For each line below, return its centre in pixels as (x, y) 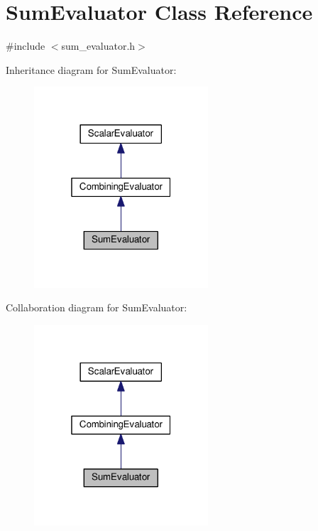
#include (26, 46)
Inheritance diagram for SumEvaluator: (91, 69)
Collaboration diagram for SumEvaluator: (97, 307)
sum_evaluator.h (98, 46)
